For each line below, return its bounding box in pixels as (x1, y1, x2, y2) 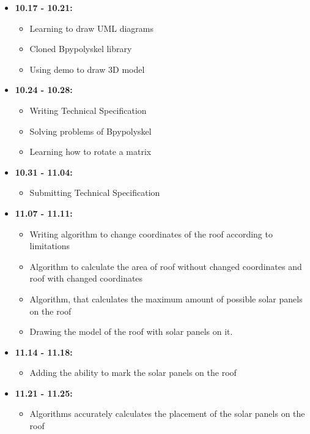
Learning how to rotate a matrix (29, 145, 152, 158)
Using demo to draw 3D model (29, 62, 145, 75)
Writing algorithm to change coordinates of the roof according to (29, 227, 273, 240)
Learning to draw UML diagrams (29, 21, 154, 34)
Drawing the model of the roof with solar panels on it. (29, 325, 233, 338)
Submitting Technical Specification (29, 186, 160, 199)
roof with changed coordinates (29, 272, 143, 285)
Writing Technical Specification (29, 103, 147, 116)
